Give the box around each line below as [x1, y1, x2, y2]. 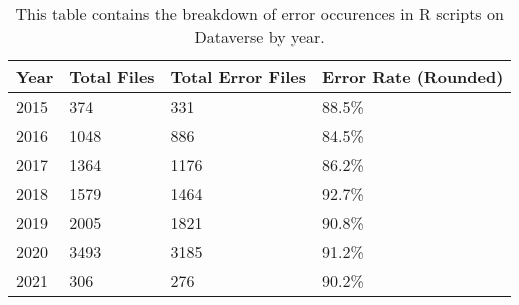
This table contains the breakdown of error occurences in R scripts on [15, 2, 504, 25]
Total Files [69, 65, 155, 88]
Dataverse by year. [194, 25, 325, 48]
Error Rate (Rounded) [322, 65, 504, 88]
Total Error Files [170, 65, 307, 88]
